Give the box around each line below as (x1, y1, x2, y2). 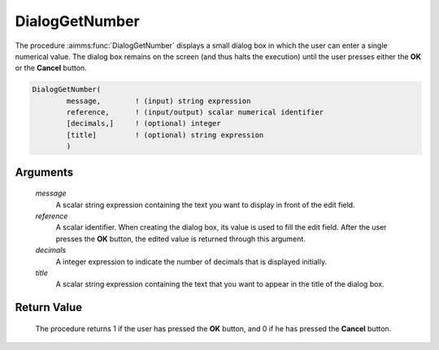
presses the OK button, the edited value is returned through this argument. (55, 234, 306, 244)
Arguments (15, 165, 74, 179)
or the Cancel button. (15, 63, 87, 73)
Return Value (15, 300, 83, 314)
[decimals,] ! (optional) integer (66, 119, 221, 128)
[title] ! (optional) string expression (66, 130, 264, 140)
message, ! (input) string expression (66, 96, 251, 106)
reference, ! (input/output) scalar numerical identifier (66, 108, 324, 117)
